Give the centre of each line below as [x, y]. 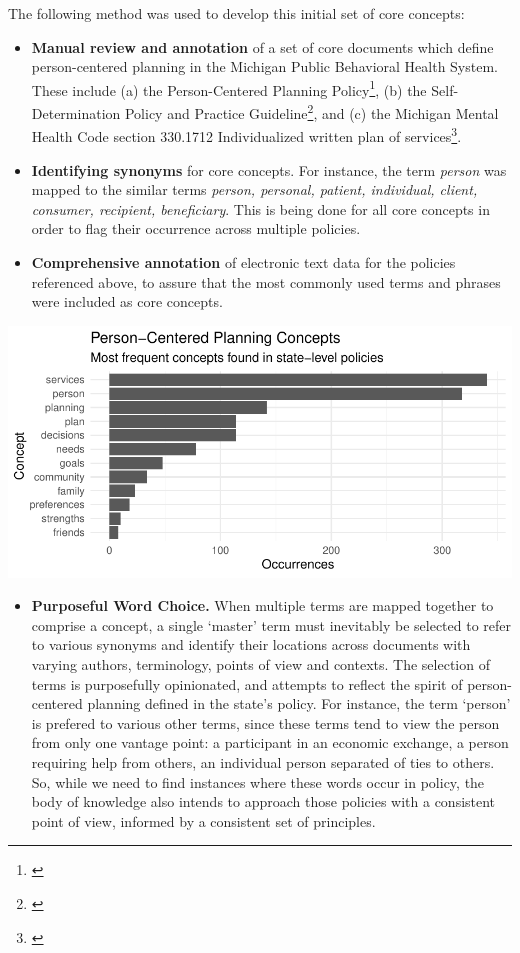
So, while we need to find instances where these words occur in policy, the [258, 781]
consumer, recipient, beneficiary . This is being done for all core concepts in [260, 208]
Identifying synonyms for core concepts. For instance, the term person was [269, 169]
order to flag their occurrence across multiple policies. [196, 228]
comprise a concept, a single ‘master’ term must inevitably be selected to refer [271, 624]
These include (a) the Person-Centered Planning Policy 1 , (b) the [229, 88]
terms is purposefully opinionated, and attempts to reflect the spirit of [247, 683]
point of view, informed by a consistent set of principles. [203, 820]
